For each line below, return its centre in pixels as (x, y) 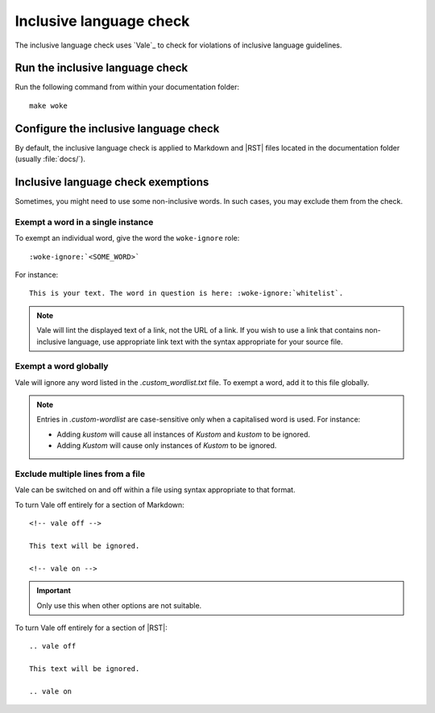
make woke (48, 106)
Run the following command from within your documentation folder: (127, 87)
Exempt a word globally (62, 367)
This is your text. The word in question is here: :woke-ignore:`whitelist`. (186, 293)
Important (54, 591)
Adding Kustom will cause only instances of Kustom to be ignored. (167, 446)
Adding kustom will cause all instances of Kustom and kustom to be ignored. (183, 434)
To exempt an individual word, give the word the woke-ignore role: (127, 238)
